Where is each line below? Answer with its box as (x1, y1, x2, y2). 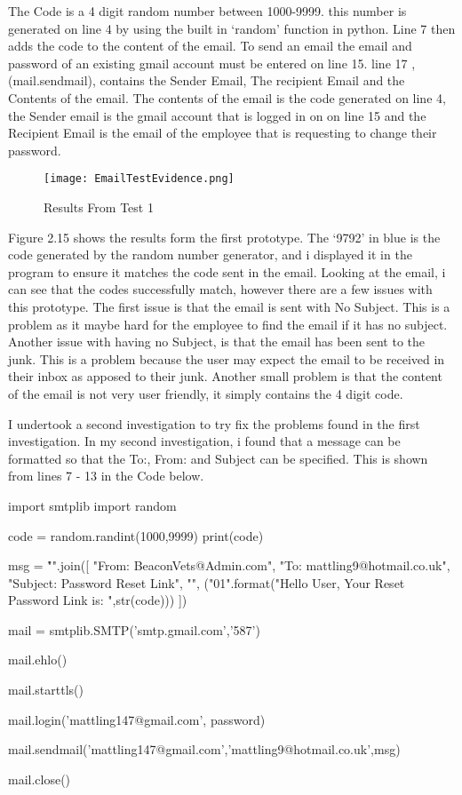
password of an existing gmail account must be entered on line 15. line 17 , (8, 53, 416, 72)
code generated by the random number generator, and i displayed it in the (8, 245, 412, 264)
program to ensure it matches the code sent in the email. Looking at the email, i (8, 262, 446, 281)
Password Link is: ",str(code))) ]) (8, 591, 187, 609)
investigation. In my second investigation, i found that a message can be (8, 432, 401, 450)
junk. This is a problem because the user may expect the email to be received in (8, 349, 445, 368)
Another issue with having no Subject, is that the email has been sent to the (8, 332, 426, 351)
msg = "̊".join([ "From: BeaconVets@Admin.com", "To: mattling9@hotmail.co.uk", (8, 556, 450, 575)
